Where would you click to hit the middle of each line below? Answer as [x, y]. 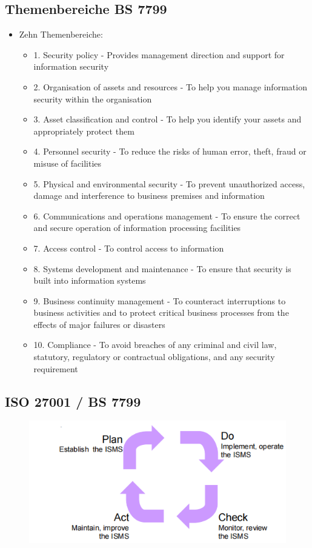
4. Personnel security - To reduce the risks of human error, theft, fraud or [170, 151]
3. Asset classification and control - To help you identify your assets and [168, 119]
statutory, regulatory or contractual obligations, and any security [154, 357]
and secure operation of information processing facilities [137, 228]
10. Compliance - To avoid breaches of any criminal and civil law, [155, 345]
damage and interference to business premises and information [149, 195]
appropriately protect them [84, 131]
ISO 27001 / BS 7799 [73, 401]
